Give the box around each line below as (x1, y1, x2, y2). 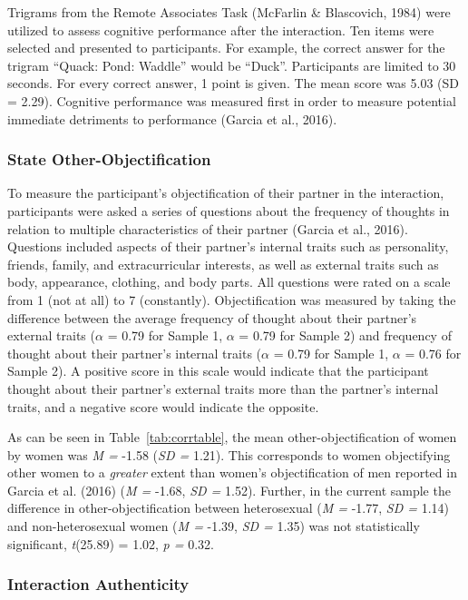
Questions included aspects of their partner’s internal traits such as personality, (7, 237, 449, 256)
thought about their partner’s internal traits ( (7, 343, 262, 362)
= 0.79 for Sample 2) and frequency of (239, 326, 452, 345)
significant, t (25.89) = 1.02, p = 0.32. (7, 534, 214, 553)
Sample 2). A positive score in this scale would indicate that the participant (7, 361, 429, 380)
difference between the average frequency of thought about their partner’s (7, 308, 417, 327)
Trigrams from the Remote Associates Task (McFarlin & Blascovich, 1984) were (7, 3, 451, 21)
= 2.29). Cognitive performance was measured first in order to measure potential (7, 91, 456, 110)
